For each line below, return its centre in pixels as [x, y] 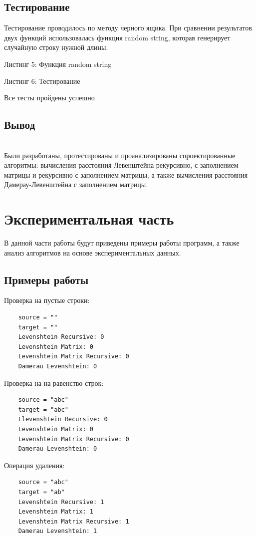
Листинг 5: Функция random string [58, 64]
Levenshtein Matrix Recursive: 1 [74, 521]
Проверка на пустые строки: [47, 300]
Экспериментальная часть [89, 219]
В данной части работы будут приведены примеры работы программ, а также [122, 243]
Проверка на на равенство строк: [54, 383]
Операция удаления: [34, 465]
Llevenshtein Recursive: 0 [63, 419]
